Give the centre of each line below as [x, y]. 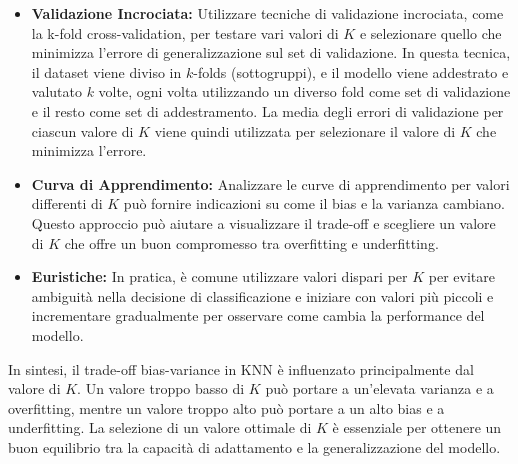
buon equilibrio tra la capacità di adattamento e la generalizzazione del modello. [254, 446]
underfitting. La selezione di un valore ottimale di [160, 427]
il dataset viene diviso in [106, 71]
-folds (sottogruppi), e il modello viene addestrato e [351, 71]
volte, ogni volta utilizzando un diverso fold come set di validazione [304, 91]
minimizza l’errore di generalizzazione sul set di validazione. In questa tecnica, [271, 52]
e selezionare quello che [430, 32]
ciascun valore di [82, 130]
